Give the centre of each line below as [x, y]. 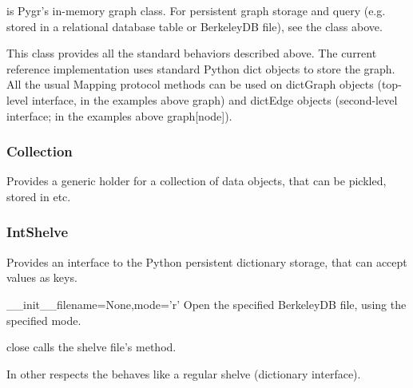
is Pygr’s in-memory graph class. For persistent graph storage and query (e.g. [196, 10]
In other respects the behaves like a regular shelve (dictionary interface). [184, 373]
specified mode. [44, 320]
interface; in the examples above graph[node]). [119, 115]
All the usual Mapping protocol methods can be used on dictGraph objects [190, 84]
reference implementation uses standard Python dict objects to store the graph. [201, 68]
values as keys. [42, 277]
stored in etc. [39, 196]
